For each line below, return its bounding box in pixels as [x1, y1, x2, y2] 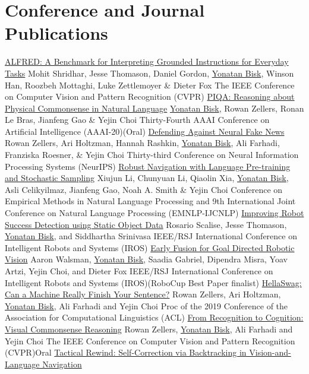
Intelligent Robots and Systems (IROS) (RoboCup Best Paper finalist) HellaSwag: [5, 276, 302, 289]
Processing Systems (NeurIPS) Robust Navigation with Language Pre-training [5, 160, 291, 172]
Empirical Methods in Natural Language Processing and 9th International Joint [5, 195, 296, 207]
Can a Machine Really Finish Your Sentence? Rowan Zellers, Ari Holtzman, [5, 288, 281, 300]
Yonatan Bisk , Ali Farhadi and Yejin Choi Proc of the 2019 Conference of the [5, 299, 288, 312]
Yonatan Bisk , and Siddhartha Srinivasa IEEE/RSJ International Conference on [5, 230, 297, 242]
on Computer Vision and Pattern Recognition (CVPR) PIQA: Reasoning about [5, 90, 295, 103]
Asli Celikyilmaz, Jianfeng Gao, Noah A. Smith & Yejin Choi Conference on [5, 183, 283, 195]
